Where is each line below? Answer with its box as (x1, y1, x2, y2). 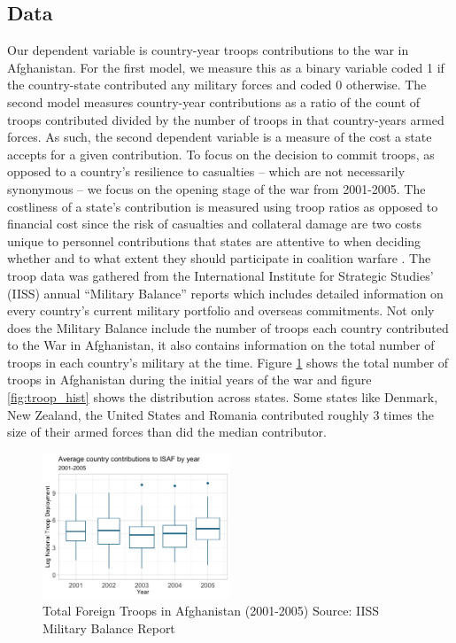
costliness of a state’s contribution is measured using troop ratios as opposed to (7, 197, 438, 215)
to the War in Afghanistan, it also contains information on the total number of (7, 336, 435, 354)
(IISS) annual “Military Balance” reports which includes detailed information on (7, 283, 444, 302)
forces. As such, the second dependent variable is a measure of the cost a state (7, 128, 432, 146)
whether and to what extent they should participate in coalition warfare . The (7, 249, 431, 267)
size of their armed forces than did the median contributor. (7, 422, 327, 441)
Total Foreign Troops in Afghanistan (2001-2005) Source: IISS (43, 600, 380, 619)
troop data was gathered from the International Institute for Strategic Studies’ (7, 266, 434, 284)
